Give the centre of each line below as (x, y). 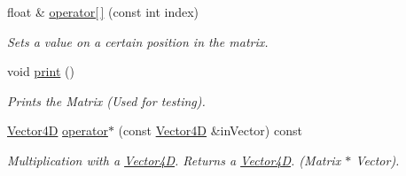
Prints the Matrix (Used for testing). (106, 100)
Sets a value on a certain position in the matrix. (138, 41)
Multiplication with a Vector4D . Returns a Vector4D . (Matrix (174, 160)
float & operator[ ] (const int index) (103, 11)
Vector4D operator (58, 130)
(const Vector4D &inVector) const (210, 130)
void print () (41, 71)
